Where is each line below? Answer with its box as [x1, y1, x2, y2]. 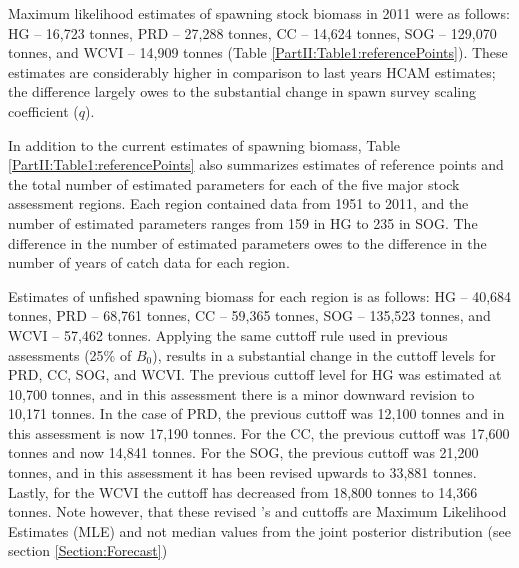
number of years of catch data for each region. [8, 252, 290, 273]
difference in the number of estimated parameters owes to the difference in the [8, 232, 487, 253]
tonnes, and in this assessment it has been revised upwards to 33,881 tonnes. [8, 462, 477, 483]
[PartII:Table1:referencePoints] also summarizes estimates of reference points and [8, 154, 504, 175]
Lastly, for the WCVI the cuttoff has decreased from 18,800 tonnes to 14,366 [8, 481, 478, 502]
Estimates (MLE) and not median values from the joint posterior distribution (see [8, 520, 511, 541]
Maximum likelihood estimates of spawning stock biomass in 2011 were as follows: [8, 3, 510, 23]
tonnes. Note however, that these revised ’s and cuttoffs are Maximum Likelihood [8, 501, 507, 522]
